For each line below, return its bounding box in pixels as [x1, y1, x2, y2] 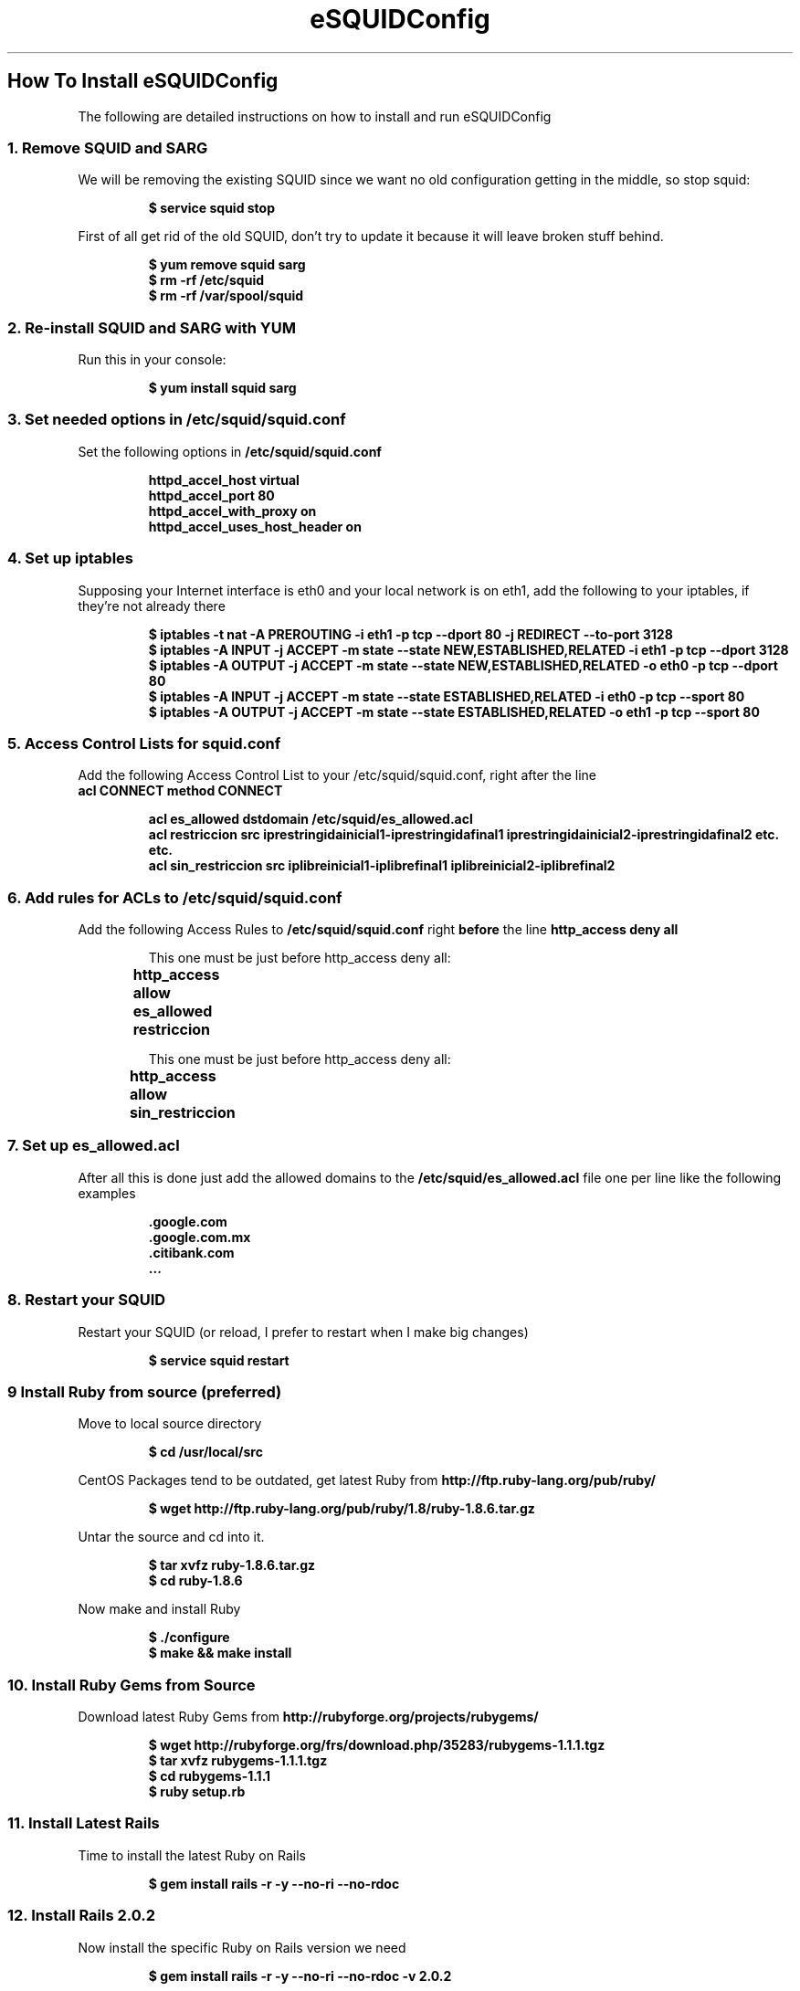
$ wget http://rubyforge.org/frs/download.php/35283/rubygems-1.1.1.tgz [148, 1737, 605, 1754]
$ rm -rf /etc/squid [148, 272, 265, 289]
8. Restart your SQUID [7, 1290, 166, 1310]
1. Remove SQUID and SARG [7, 138, 208, 157]
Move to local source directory [78, 1416, 262, 1432]
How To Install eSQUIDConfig [7, 69, 279, 93]
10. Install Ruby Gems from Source [7, 1675, 256, 1694]
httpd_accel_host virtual [148, 471, 300, 488]
